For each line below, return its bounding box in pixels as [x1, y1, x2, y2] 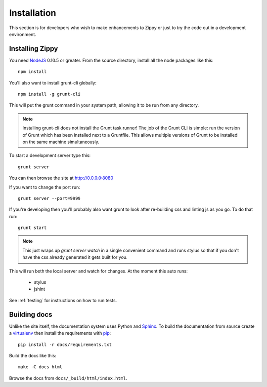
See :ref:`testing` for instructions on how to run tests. [9, 297, 117, 303]
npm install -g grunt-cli [18, 91, 81, 97]
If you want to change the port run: [9, 184, 80, 190]
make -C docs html [18, 364, 63, 370]
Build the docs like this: [9, 352, 56, 358]
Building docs [9, 310, 52, 318]
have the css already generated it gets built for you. [22, 254, 128, 260]
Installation [9, 7, 56, 18]
